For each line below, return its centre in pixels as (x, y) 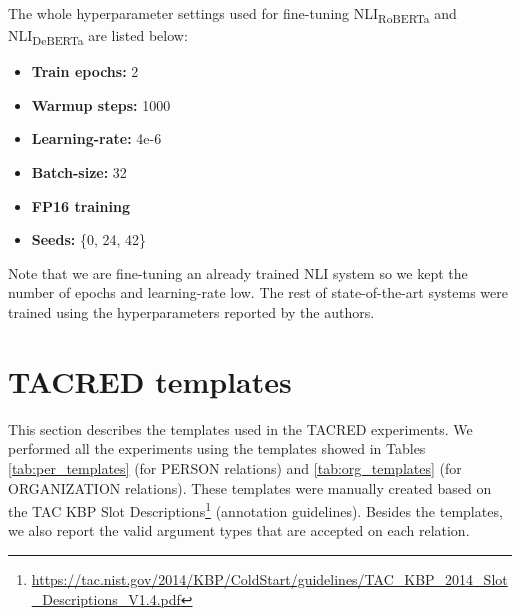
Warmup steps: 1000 (101, 104)
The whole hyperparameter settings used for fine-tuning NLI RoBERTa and (232, 14)
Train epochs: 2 (85, 71)
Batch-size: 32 (79, 172)
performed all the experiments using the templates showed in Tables (217, 448)
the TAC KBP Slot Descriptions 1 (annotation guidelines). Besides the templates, (255, 509)
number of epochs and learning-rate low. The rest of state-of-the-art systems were (258, 292)
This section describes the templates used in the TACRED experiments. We (240, 428)
